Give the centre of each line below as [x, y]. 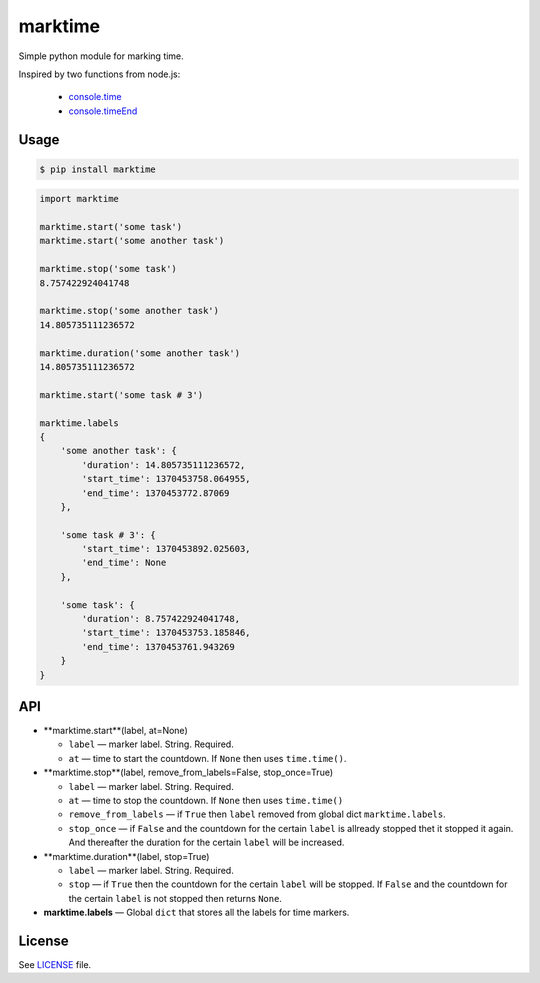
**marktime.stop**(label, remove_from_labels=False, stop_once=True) [188, 772]
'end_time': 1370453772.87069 [155, 493]
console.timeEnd [103, 111]
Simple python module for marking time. [101, 56]
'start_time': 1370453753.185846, [166, 633]
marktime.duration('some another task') [139, 353]
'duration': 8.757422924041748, [160, 619]
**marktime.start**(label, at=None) [116, 731]
